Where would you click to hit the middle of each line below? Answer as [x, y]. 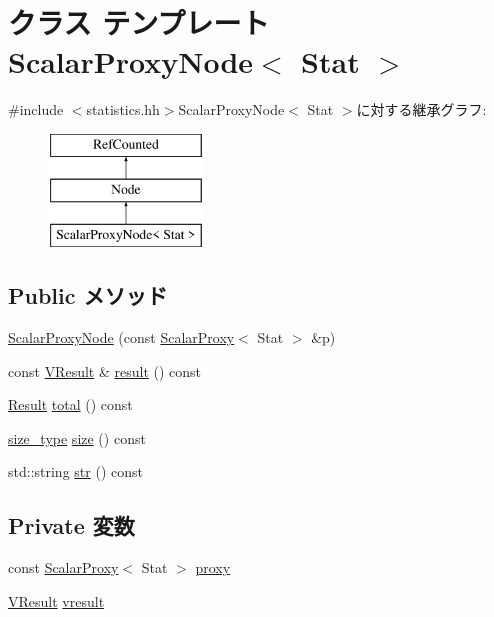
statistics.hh [123, 109]
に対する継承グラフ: [421, 109]
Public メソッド [88, 295]
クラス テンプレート [139, 22]
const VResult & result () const [105, 370]
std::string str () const [75, 471]
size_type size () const [77, 437]
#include [36, 109]
